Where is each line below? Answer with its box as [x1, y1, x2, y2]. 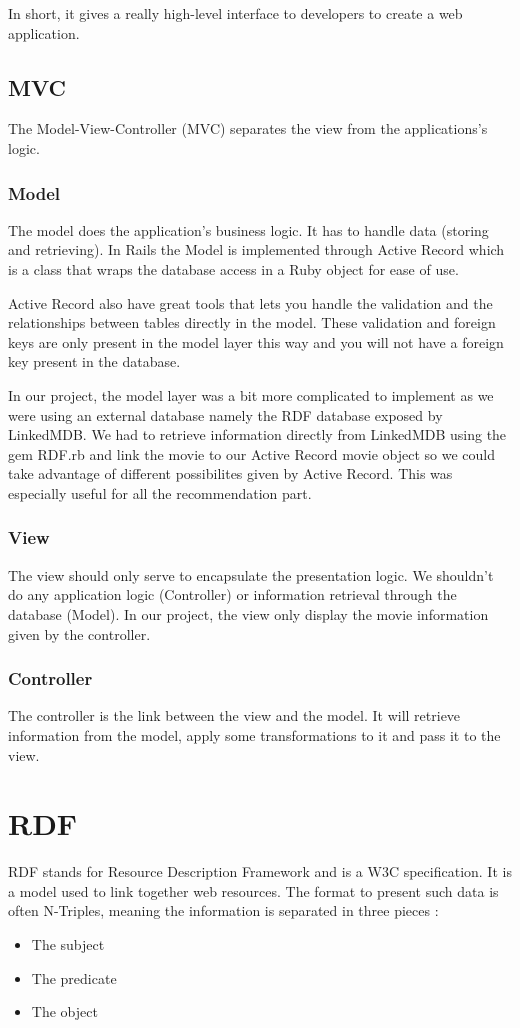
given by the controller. [8, 623, 151, 644]
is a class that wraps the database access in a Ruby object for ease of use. [8, 258, 459, 279]
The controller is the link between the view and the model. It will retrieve [8, 705, 461, 726]
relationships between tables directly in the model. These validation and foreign [8, 312, 496, 333]
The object [31, 1001, 98, 1022]
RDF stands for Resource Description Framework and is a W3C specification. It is [8, 861, 512, 882]
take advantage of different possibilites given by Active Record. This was [8, 463, 453, 484]
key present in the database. [8, 351, 181, 372]
